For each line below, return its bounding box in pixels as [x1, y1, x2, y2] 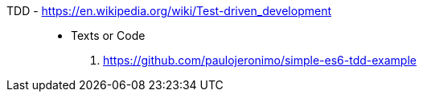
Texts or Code [71, 29, 146, 42]
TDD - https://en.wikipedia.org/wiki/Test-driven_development [6, 4, 331, 18]
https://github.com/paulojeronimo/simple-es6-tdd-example [103, 53, 417, 67]
